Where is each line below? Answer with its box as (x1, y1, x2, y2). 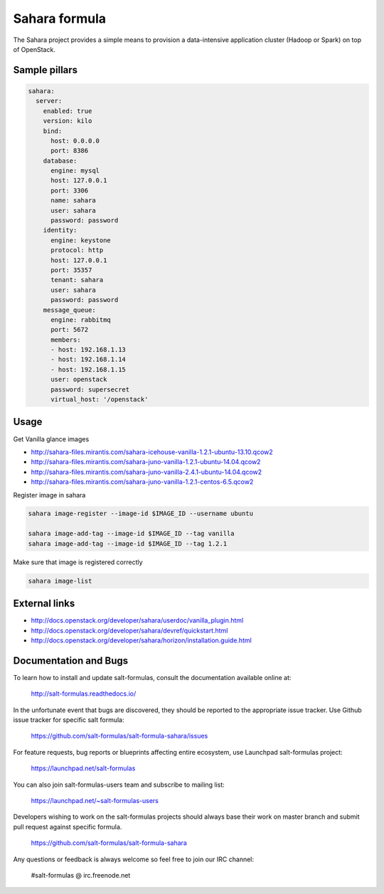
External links (13, 598, 75, 610)
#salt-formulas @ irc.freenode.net (31, 871, 131, 879)
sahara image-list (28, 576, 92, 585)
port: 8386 (50, 146, 89, 155)
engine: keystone (50, 236, 112, 244)
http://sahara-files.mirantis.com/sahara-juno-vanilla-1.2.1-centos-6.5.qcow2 (31, 478, 254, 486)
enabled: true (43, 107, 92, 115)
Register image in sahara (13, 490, 86, 499)
